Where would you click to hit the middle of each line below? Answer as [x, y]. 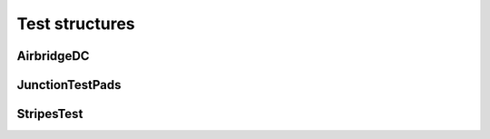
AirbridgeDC [53, 56]
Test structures [76, 24]
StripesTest [50, 114]
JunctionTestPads [69, 85]
